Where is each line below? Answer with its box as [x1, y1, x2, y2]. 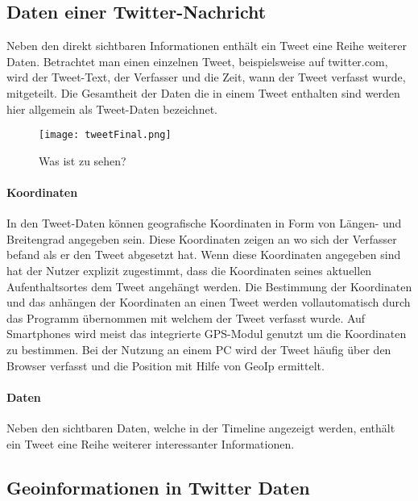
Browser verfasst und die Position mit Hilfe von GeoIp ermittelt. [6, 357, 325, 374]
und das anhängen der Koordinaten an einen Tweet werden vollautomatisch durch [6, 294, 411, 311]
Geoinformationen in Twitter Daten [6, 474, 310, 499]
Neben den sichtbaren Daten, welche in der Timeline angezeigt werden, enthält [6, 419, 395, 436]
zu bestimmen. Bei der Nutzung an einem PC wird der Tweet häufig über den [6, 340, 391, 357]
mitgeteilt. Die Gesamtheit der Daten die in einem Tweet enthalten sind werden [6, 84, 400, 101]
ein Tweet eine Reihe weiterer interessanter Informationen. [6, 435, 295, 452]
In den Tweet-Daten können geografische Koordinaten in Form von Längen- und [6, 215, 402, 232]
